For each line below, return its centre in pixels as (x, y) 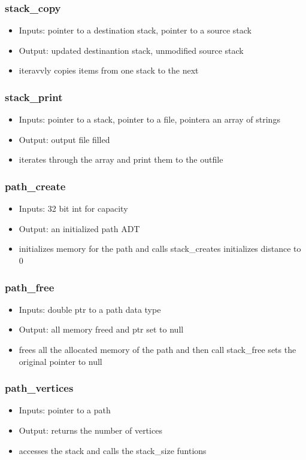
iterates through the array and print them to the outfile (121, 159)
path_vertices (39, 388)
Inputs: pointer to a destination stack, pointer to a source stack (135, 30)
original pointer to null (60, 361)
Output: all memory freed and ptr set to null (101, 329)
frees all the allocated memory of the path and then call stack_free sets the (157, 349)
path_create (35, 186)
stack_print (34, 97)
